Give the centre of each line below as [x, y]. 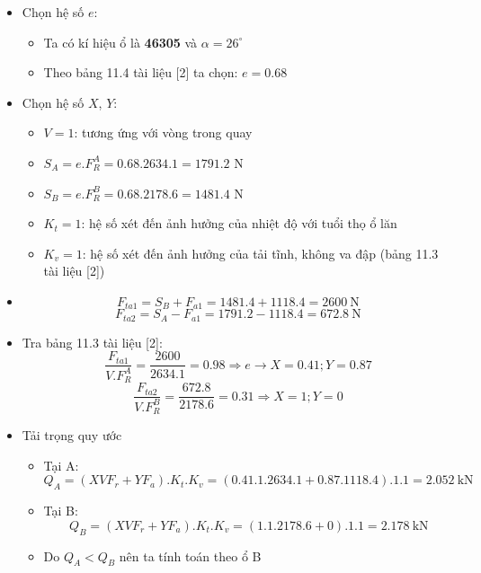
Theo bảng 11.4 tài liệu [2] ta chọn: [141, 72]
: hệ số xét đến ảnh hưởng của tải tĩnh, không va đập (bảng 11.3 [260, 253]
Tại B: [61, 511]
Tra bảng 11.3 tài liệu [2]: [92, 342]
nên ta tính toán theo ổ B [190, 555]
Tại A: [61, 465]
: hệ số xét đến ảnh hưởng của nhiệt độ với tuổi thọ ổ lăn [239, 223]
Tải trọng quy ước [72, 435]
